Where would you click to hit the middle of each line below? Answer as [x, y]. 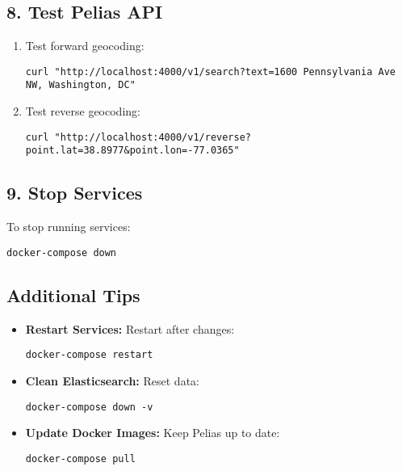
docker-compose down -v [89, 407]
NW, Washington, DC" [80, 85]
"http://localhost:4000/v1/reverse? [153, 137]
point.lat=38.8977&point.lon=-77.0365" [132, 151]
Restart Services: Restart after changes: [130, 328]
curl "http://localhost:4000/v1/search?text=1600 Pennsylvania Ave [210, 71]
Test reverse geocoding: [83, 111]
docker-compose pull [80, 458]
